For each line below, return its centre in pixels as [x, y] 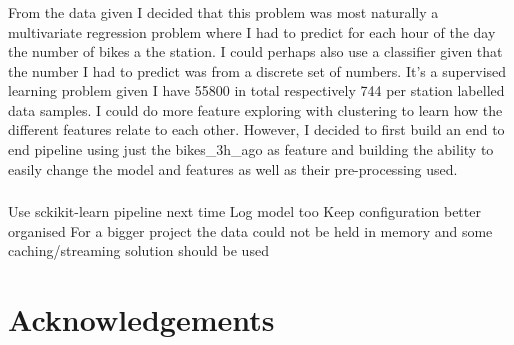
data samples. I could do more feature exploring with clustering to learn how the [255, 109]
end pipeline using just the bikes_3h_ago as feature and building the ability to [251, 149]
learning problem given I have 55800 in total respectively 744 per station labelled [256, 90]
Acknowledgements [141, 319]
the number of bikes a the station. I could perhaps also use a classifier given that [255, 51]
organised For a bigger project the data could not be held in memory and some [250, 230]
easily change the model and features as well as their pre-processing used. [233, 168]
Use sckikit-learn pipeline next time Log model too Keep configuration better [244, 211]
